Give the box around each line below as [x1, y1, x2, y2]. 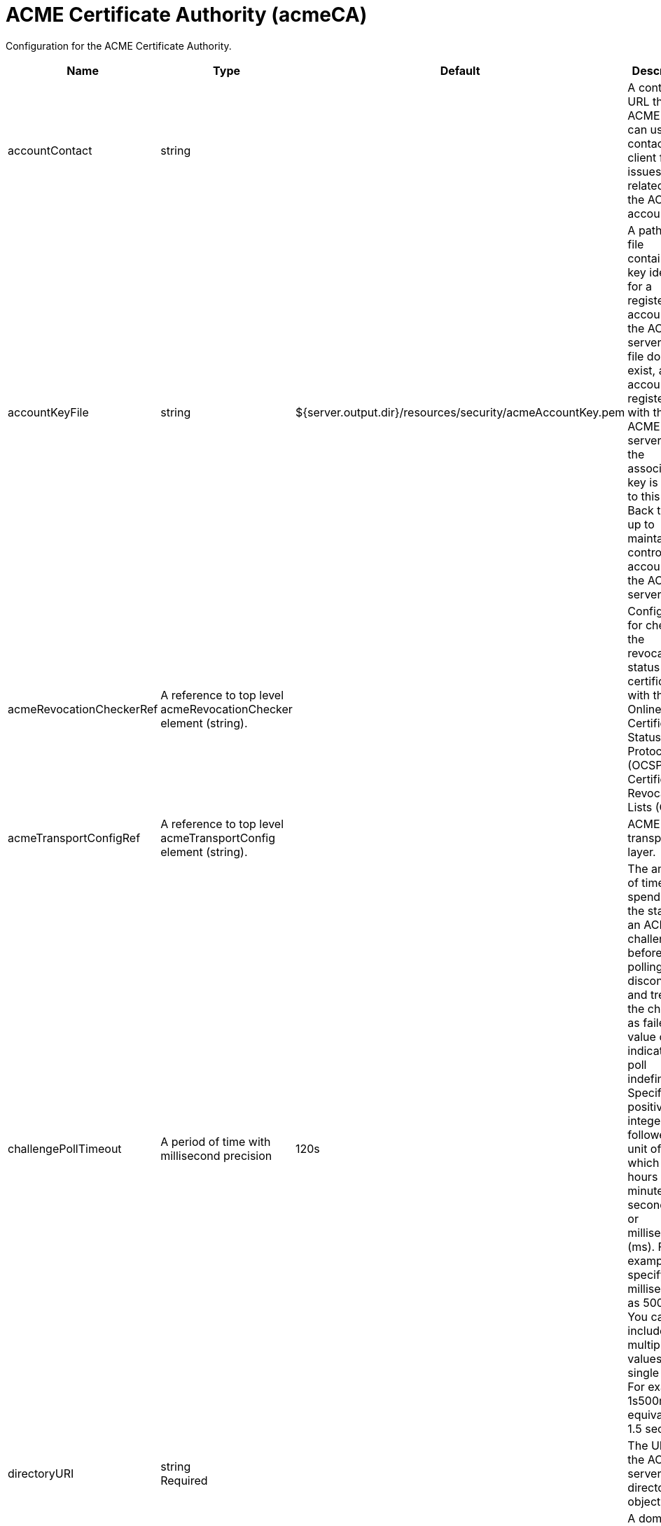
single [627, 1365, 660, 1380]
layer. [627, 844, 656, 859]
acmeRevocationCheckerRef [8, 701, 158, 716]
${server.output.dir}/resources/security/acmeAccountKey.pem [295, 405, 625, 419]
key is [627, 475, 658, 489]
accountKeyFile [8, 405, 89, 419]
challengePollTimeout [8, 1141, 122, 1156]
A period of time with [160, 1134, 271, 1149]
